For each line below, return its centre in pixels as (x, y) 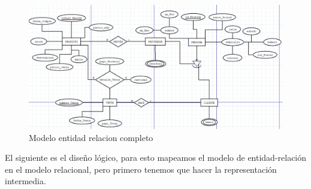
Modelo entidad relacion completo (91, 137)
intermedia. (25, 181)
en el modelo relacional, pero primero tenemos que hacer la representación (141, 169)
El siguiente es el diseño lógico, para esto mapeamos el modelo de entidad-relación (156, 157)
